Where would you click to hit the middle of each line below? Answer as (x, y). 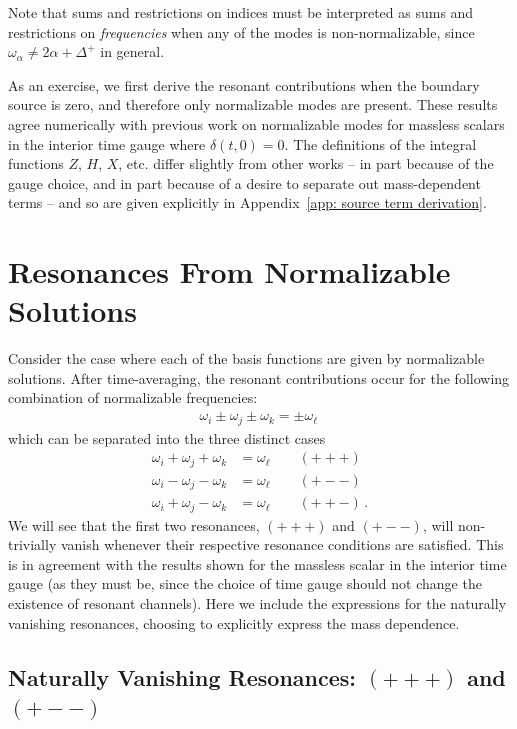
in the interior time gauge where (107, 143)
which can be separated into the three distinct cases (167, 437)
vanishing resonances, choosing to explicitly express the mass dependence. (234, 622)
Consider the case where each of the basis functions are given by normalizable (246, 358)
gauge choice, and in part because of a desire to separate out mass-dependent (244, 182)
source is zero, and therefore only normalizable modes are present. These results (253, 104)
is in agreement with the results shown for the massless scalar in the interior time (257, 563)
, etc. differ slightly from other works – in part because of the (306, 163)
